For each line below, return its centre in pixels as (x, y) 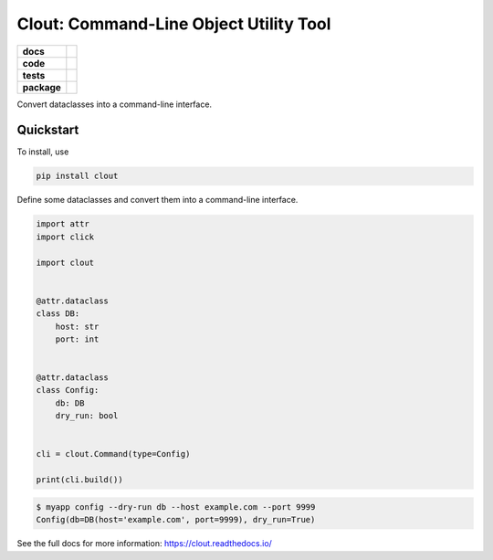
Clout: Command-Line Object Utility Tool (174, 24)
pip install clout (77, 176)
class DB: (58, 314)
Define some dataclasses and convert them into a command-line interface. (157, 200)
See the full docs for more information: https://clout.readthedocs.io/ (145, 544)
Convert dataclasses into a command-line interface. (115, 104)
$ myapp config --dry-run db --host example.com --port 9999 (176, 507)
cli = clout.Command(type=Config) (113, 454)
